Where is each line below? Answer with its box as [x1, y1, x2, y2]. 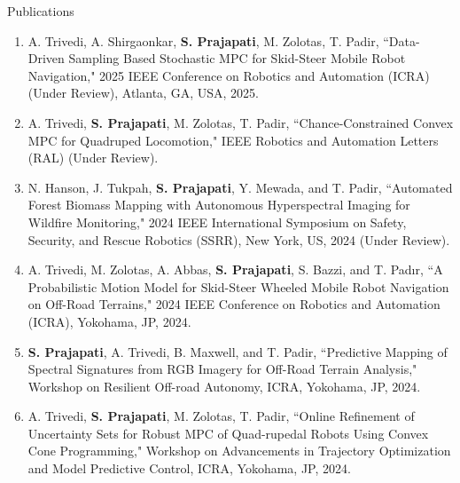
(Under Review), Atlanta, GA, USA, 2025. [27, 83, 259, 102]
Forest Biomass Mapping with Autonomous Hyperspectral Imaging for [27, 195, 410, 214]
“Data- [383, 31, 420, 50]
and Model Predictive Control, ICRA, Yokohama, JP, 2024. [27, 459, 351, 478]
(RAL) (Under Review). [27, 148, 159, 167]
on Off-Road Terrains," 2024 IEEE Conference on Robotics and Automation [27, 295, 441, 313]
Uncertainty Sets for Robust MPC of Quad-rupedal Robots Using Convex [27, 424, 429, 442]
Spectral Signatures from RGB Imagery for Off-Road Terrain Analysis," [27, 360, 417, 378]
